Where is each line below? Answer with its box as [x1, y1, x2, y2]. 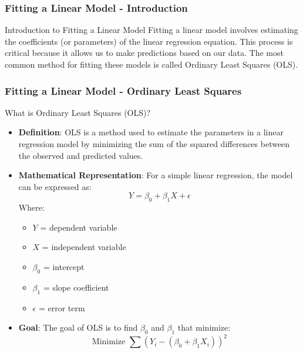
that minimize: [177, 321, 231, 334]
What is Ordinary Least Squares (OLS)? [5, 106, 151, 118]
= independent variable [42, 241, 126, 253]
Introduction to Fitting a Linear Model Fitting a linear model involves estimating [5, 24, 298, 36]
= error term [38, 301, 85, 314]
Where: [18, 201, 45, 214]
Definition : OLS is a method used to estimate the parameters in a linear [18, 126, 284, 138]
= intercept [43, 260, 85, 272]
